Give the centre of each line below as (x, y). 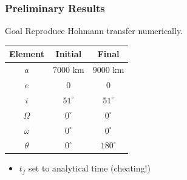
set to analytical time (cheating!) (90, 168)
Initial (69, 54)
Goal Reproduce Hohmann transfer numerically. (94, 31)
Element (27, 54)
